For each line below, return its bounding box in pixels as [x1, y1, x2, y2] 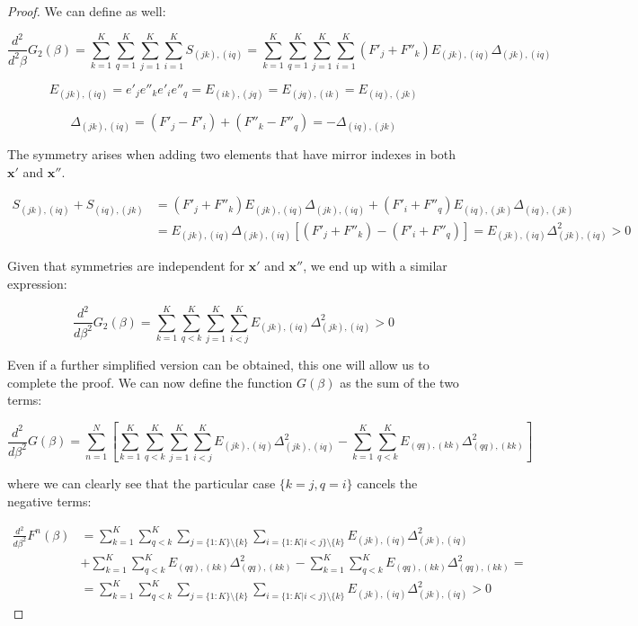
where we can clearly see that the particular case [7, 474, 276, 493]
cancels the [357, 474, 418, 493]
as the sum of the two [340, 372, 459, 391]
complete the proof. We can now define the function [7, 372, 293, 391]
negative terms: [7, 491, 92, 510]
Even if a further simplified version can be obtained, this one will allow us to [7, 354, 430, 373]
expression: [7, 274, 67, 293]
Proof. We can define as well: [7, 2, 166, 20]
